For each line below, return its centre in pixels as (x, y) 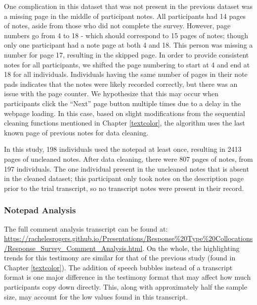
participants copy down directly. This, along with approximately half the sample (126, 287)
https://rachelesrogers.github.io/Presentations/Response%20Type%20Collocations (128, 238)
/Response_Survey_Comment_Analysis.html (73, 248)
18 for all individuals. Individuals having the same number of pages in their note (126, 74)
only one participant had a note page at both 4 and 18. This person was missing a (128, 45)
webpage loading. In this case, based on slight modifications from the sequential (125, 113)
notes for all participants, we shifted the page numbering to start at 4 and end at (127, 64)
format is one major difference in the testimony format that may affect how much (128, 277)
